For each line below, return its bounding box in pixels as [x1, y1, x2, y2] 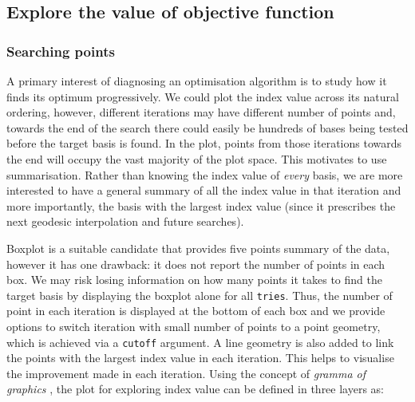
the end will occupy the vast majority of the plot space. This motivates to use [6, 150, 387, 167]
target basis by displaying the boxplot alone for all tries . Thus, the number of [6, 286, 393, 303]
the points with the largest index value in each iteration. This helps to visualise [6, 349, 394, 366]
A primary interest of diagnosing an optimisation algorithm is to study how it [6, 73, 387, 89]
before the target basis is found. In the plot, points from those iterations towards [6, 135, 402, 152]
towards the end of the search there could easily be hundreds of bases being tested [6, 119, 409, 136]
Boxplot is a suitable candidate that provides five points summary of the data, [6, 239, 390, 256]
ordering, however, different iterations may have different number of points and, [6, 104, 396, 120]
